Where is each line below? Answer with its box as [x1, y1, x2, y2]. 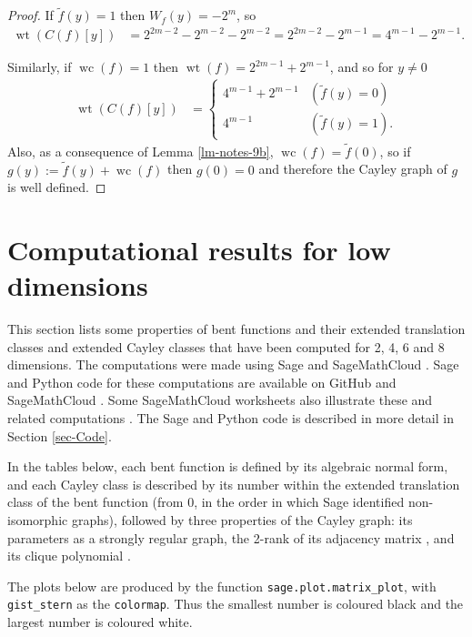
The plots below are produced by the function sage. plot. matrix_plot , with [7, 576, 437, 595]
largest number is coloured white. [7, 612, 193, 632]
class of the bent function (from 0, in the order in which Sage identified [7, 492, 405, 511]
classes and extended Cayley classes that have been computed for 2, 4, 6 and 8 [7, 337, 445, 356]
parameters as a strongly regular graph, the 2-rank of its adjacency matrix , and [7, 528, 455, 547]
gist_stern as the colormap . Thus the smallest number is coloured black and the [7, 594, 464, 613]
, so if [379, 141, 411, 160]
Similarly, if [7, 57, 72, 76]
